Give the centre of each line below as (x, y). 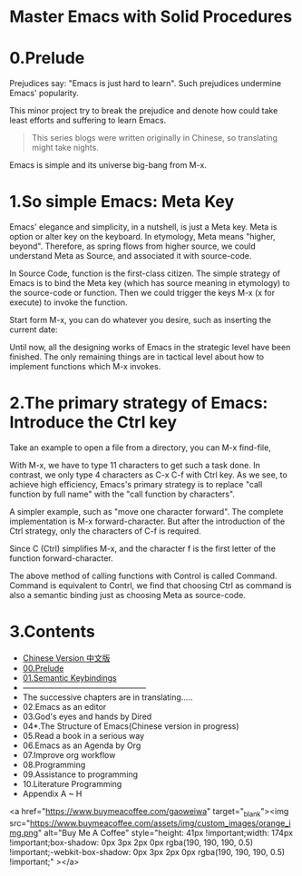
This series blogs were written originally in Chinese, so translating (155, 138)
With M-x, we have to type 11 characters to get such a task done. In (135, 465)
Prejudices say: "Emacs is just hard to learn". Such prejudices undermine (146, 84)
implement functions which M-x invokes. (85, 367)
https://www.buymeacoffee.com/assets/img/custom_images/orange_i (161, 822)
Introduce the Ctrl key (93, 423)
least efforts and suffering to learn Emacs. (88, 121)
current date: (34, 330)
